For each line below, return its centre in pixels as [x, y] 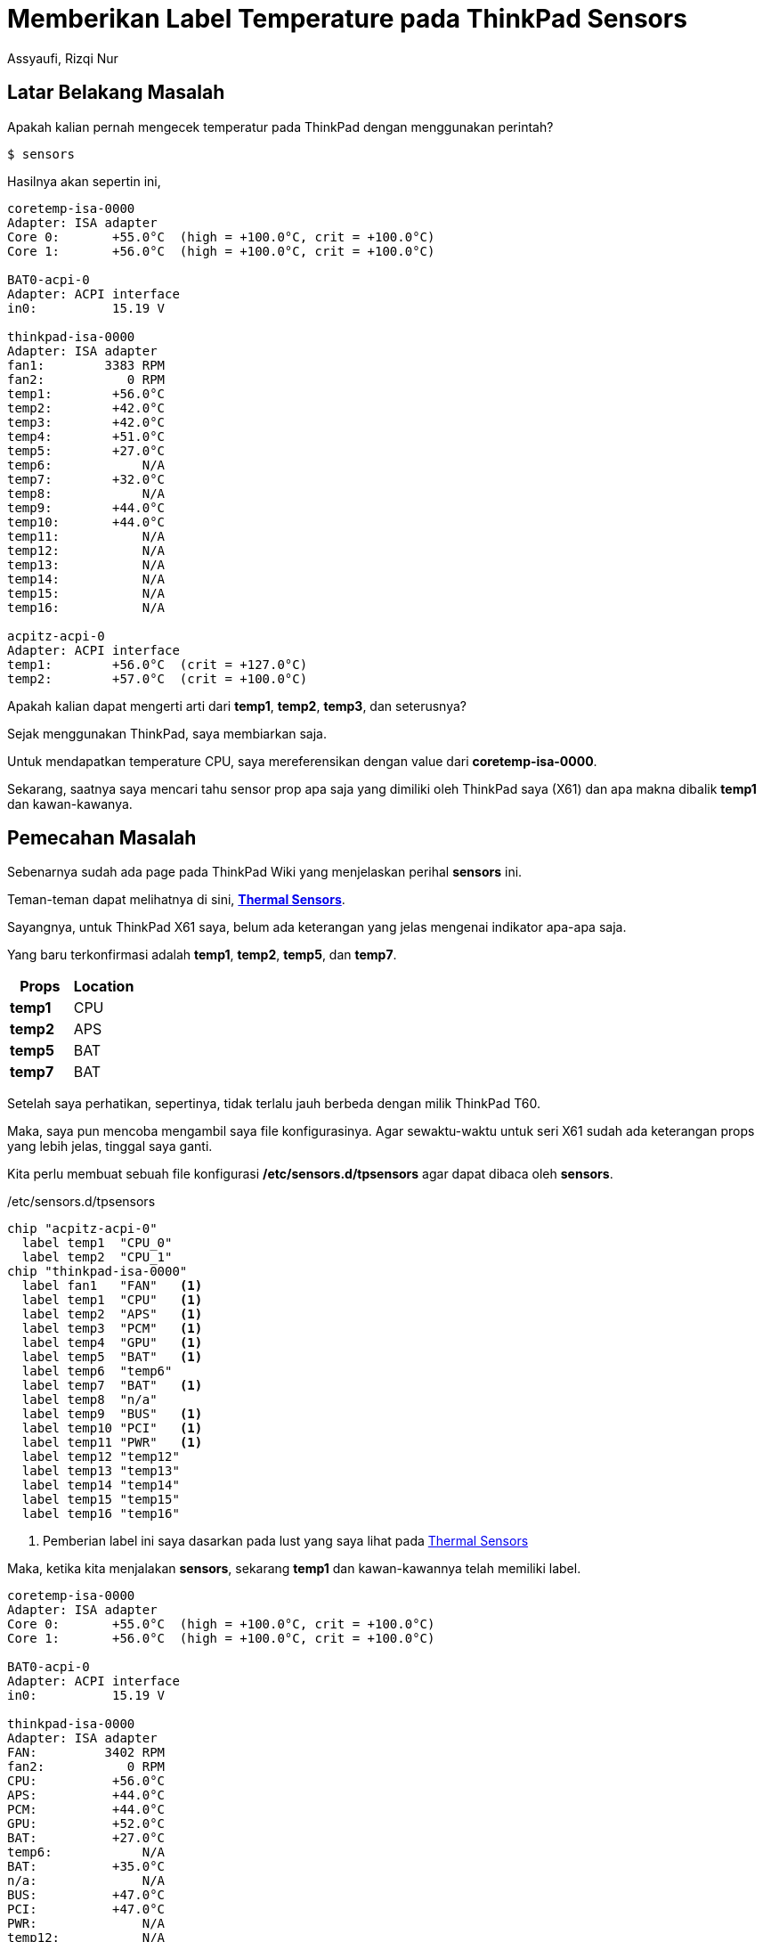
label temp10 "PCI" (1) [112, 1428]
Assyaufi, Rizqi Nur [63, 58]
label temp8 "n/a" [89, 1400]
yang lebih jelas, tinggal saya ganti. [110, 1146]
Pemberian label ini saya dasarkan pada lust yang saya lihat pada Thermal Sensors [286, 1541]
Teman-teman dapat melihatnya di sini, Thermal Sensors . [176, 900]
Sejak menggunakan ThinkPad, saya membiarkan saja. [167, 733]
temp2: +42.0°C [86, 408]
